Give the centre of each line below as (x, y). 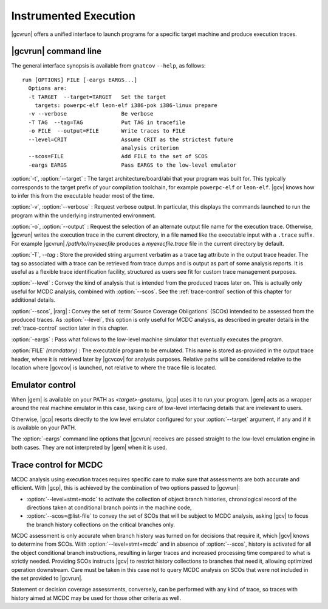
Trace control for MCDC (57, 465)
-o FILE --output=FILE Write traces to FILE (107, 131)
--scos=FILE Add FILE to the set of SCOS (118, 156)
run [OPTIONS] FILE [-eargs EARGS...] (80, 80)
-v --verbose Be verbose (91, 114)
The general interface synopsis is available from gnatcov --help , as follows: (108, 66)
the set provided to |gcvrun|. (47, 579)
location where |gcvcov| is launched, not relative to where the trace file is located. (114, 367)
